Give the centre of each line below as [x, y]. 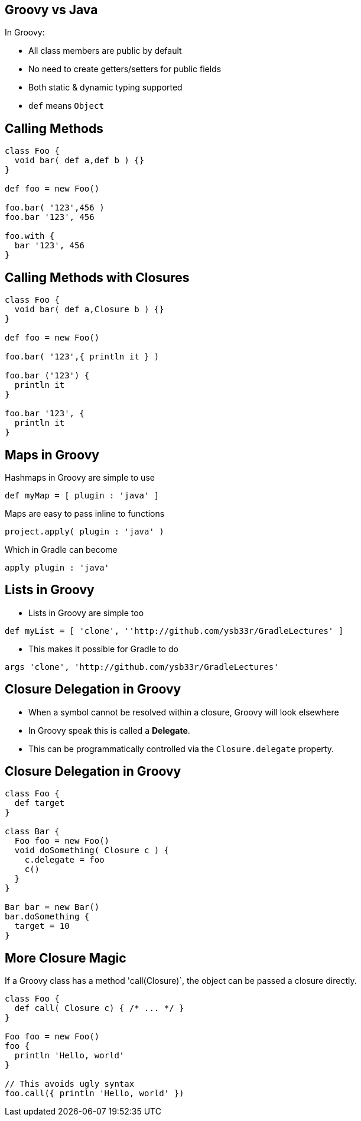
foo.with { [30, 236]
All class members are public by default [105, 51]
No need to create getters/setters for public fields [125, 69]
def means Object [66, 106]
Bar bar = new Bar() [52, 907]
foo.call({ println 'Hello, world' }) [95, 1094]
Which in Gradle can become [61, 549]
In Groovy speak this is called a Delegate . [109, 730]
